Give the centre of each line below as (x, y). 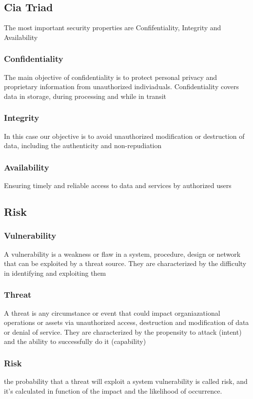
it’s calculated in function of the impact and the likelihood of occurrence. (113, 390)
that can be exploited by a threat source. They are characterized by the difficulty (125, 263)
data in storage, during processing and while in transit (85, 96)
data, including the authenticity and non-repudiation (83, 145)
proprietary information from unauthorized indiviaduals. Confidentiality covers (121, 86)
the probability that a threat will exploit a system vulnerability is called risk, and (126, 381)
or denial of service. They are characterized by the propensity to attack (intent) (123, 332)
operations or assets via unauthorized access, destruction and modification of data (126, 322)
